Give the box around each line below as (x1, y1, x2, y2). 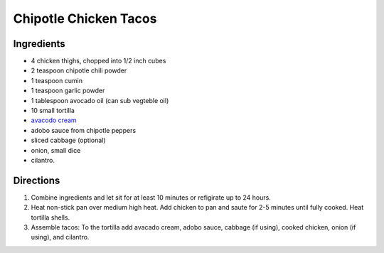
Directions (13, 174, 60, 186)
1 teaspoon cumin (31, 76, 83, 85)
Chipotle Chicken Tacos (13, 11, 157, 26)
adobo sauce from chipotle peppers (31, 126, 137, 134)
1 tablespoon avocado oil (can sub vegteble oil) (31, 96, 169, 104)
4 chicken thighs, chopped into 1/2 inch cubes (31, 57, 166, 65)
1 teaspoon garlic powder (31, 86, 105, 95)
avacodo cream (31, 116, 78, 124)
